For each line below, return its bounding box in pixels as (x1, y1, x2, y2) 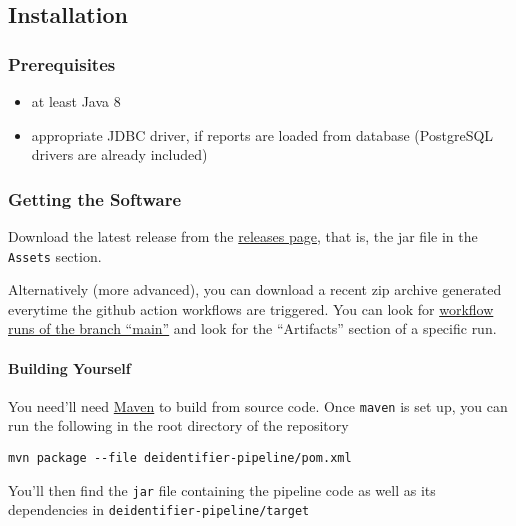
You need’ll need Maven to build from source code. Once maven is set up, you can (8, 395, 508, 416)
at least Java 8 (31, 91, 121, 111)
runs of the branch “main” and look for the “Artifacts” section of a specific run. (8, 318, 497, 339)
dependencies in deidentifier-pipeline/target (8, 499, 310, 520)
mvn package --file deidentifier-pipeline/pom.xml (8, 451, 352, 466)
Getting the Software (8, 186, 182, 211)
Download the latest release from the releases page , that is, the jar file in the (8, 226, 478, 246)
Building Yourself (8, 357, 131, 378)
